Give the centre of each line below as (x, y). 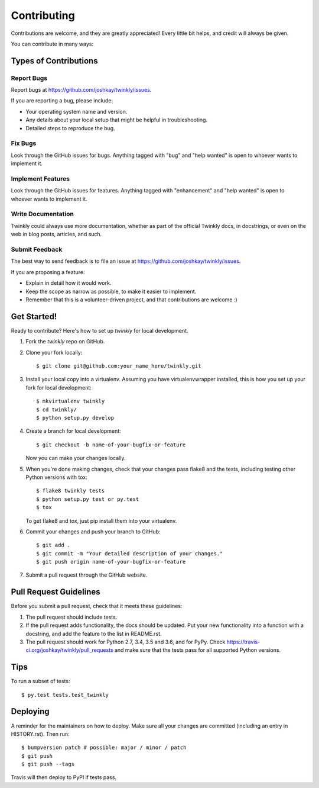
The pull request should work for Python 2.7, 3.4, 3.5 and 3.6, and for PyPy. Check (126, 642)
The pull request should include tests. (71, 617)
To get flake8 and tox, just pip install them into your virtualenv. (101, 520)
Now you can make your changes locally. (76, 458)
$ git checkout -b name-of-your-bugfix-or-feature (111, 445)
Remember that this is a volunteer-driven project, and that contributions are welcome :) (131, 300)
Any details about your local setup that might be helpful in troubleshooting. (117, 120)
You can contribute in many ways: (52, 44)
